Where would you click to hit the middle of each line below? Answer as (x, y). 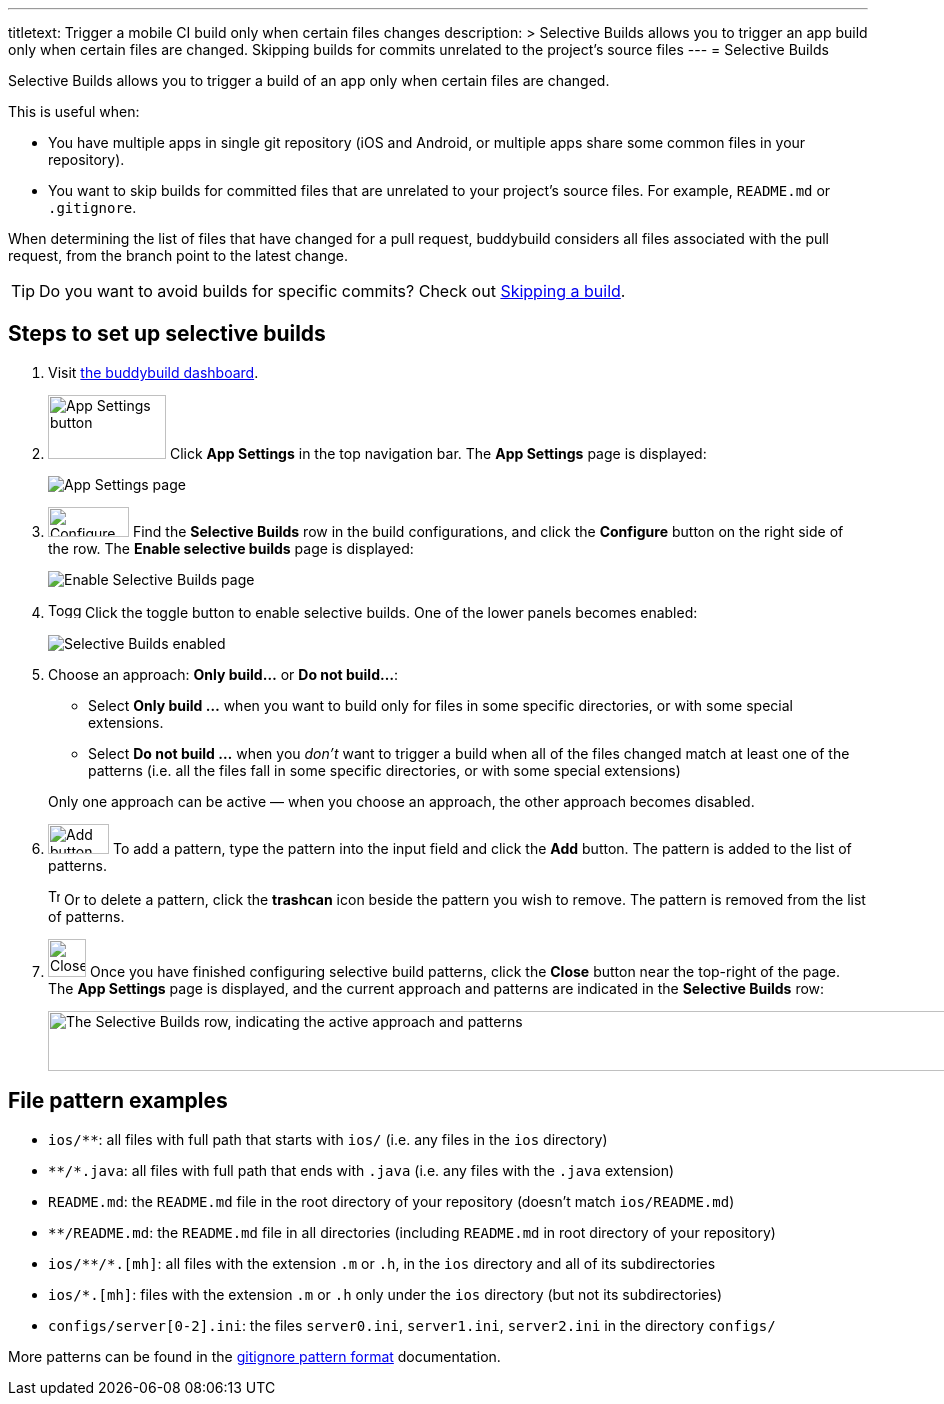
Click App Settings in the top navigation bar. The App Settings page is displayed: (438, 453)
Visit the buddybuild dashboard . (153, 372)
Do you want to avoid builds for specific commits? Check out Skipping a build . (332, 291)
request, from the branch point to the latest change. (178, 255)
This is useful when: (74, 111)
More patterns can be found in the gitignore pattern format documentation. (254, 1356)
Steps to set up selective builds (167, 334)
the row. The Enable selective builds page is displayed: (231, 548)
